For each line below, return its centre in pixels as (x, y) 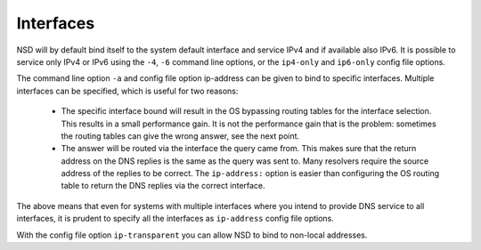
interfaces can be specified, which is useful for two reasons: (127, 91)
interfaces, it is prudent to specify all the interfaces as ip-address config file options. (175, 219)
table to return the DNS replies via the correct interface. (163, 186)
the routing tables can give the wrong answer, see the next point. (180, 136)
